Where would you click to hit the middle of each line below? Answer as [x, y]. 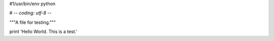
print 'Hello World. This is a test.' [43, 32]
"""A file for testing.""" [32, 22]
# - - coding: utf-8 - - [30, 13]
